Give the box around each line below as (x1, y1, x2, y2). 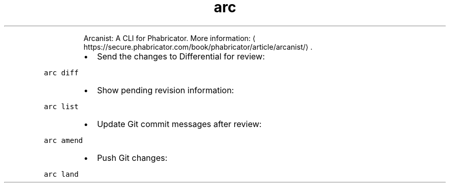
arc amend (44, 136, 83, 144)
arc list (44, 102, 79, 111)
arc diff (44, 68, 79, 77)
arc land (44, 170, 79, 178)
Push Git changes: (97, 152, 167, 163)
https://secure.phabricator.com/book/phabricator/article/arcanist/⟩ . (83, 42, 313, 51)
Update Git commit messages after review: (97, 118, 262, 129)
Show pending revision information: (97, 85, 234, 95)
